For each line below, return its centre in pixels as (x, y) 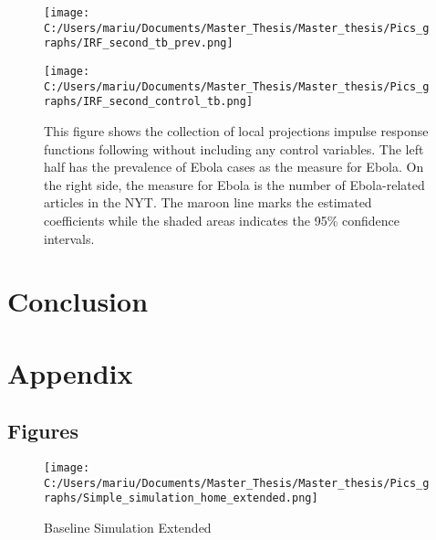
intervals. (69, 238)
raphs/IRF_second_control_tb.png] (149, 102)
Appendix (70, 372)
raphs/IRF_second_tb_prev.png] (139, 43)
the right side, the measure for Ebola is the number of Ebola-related (234, 184)
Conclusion (78, 301)
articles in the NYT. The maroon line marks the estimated (208, 202)
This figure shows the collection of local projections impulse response (236, 130)
